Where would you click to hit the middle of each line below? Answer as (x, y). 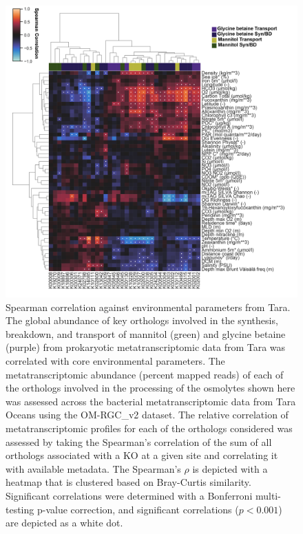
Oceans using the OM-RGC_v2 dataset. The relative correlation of (147, 415)
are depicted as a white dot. (64, 523)
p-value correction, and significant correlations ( (138, 509)
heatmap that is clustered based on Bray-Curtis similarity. (128, 482)
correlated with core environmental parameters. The (115, 360)
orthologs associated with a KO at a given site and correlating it (142, 455)
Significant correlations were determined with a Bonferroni (129, 495)
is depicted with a (230, 468)
